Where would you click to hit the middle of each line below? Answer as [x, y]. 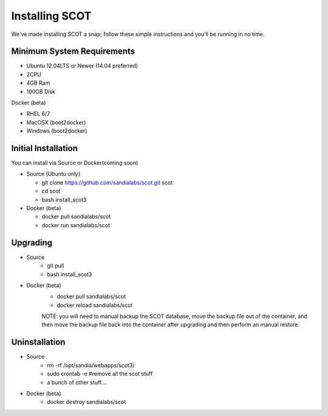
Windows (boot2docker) [57, 131]
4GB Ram [38, 83]
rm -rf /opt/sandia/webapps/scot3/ [91, 365]
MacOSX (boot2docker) [56, 122]
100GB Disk [41, 91]
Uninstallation [38, 342]
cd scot [51, 191]
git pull [56, 266]
